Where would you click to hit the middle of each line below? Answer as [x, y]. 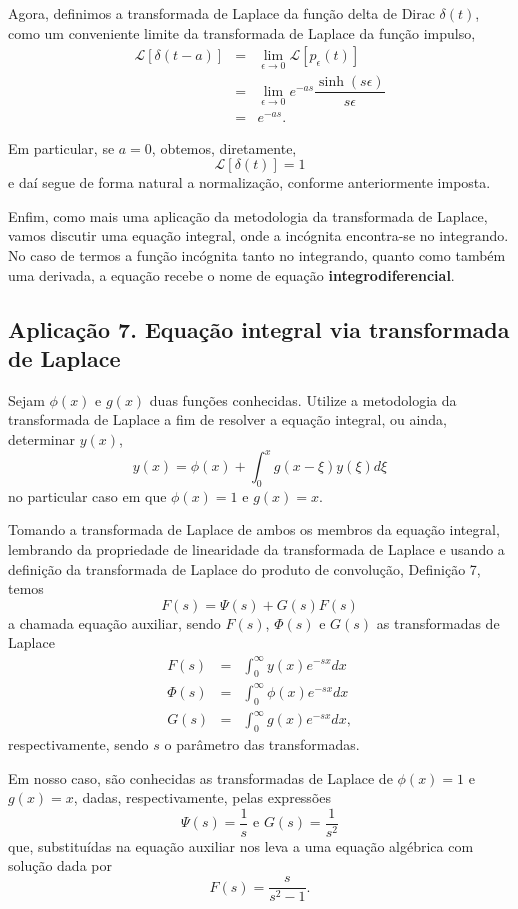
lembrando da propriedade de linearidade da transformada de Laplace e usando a [256, 549]
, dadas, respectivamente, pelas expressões [202, 797]
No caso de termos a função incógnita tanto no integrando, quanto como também [257, 255]
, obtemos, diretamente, [224, 147]
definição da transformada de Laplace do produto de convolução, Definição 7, [244, 568]
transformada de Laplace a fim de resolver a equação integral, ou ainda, [227, 419]
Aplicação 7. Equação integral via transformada [259, 328]
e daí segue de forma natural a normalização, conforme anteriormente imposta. [249, 182]
